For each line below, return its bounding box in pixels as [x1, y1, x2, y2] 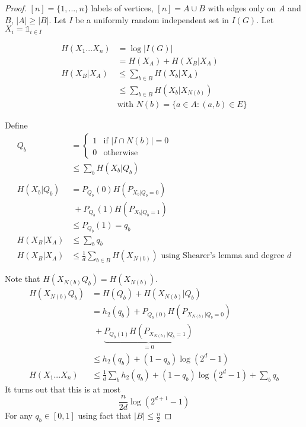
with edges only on [208, 2, 276, 14]
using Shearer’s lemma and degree [161, 252, 285, 260]
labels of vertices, [91, 2, 154, 14]
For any [5, 409, 33, 422]
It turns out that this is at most [5, 382, 121, 395]
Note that [5, 272, 40, 285]
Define [5, 119, 28, 131]
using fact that [78, 409, 132, 422]
